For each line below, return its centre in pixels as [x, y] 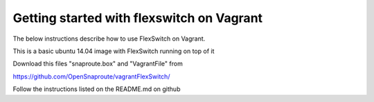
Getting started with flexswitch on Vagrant [138, 18]
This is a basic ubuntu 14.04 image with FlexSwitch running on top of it [114, 51]
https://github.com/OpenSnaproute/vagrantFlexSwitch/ [91, 76]
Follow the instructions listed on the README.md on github [97, 89]
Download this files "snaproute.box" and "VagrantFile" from [98, 64]
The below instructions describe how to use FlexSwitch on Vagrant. [109, 39]
